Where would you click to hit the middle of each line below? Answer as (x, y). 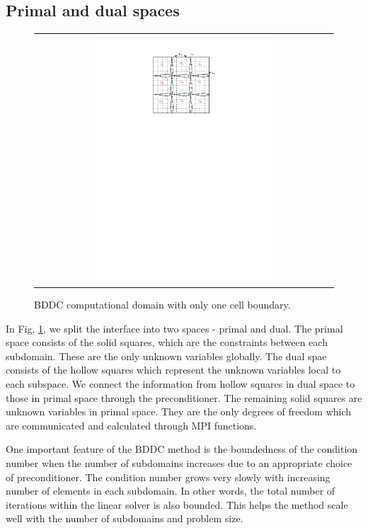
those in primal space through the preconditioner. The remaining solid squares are (184, 397)
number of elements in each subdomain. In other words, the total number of (171, 491)
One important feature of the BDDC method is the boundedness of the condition (182, 449)
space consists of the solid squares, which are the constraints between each (167, 342)
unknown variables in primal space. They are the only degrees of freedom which (179, 411)
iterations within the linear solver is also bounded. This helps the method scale (177, 504)
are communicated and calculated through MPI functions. (131, 425)
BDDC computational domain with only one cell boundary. (162, 305)
